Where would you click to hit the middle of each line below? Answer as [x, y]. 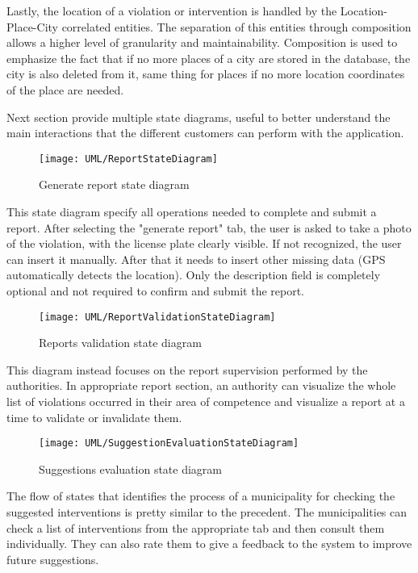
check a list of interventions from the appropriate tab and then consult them [196, 527]
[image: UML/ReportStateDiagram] [128, 159]
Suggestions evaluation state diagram [130, 468]
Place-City [32, 26]
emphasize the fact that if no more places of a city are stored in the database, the [209, 58]
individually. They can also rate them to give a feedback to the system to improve [209, 544]
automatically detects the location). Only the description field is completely [194, 275]
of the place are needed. [65, 89]
